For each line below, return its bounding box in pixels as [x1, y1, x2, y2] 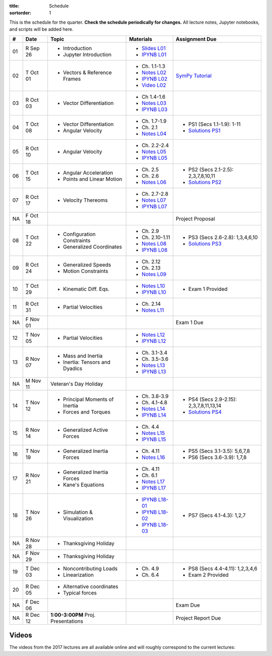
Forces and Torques [63, 408, 111, 415]
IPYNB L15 [142, 436, 166, 443]
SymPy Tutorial [175, 72, 212, 79]
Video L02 [142, 81, 166, 88]
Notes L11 [142, 307, 164, 314]
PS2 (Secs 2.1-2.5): [188, 166, 234, 173]
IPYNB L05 [142, 154, 168, 161]
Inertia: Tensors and [63, 359, 111, 366]
